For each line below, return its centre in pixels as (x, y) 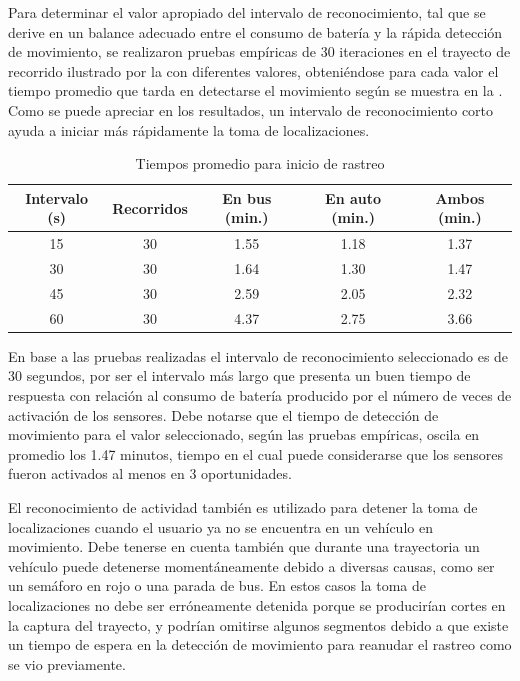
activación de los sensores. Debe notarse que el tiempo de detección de (223, 414)
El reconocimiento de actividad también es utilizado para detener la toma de (243, 506)
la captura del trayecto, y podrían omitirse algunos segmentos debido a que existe (258, 624)
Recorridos (150, 207)
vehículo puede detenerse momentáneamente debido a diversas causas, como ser (251, 565)
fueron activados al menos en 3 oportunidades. (150, 473)
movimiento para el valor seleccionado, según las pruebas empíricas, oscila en (244, 434)
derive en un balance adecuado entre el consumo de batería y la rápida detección (255, 31)
